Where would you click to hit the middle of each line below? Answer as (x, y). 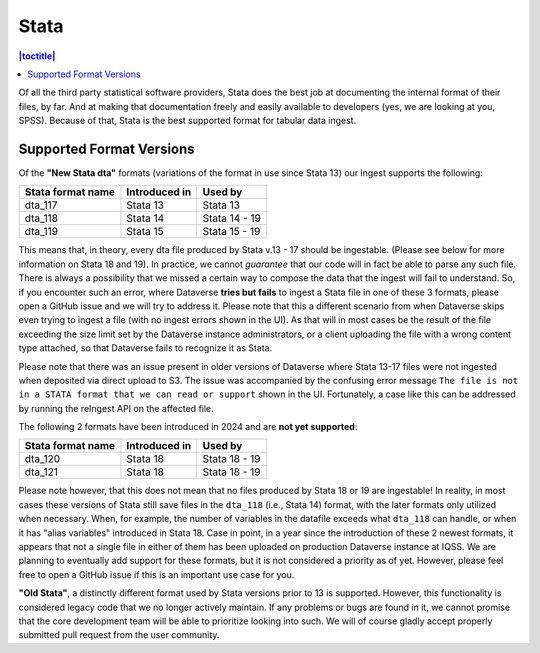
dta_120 (42, 459)
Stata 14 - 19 (232, 218)
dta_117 (41, 205)
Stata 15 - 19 (231, 232)
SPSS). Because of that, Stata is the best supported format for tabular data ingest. (187, 121)
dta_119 (41, 232)
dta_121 (41, 472)
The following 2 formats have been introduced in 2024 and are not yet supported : (188, 427)
